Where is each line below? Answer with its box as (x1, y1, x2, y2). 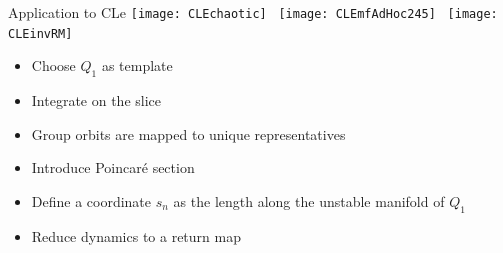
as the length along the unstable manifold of (173, 190, 445, 211)
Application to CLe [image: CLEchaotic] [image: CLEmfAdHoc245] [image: (8, 2, 498, 22)
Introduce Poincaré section (31, 157, 195, 178)
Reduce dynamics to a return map (31, 225, 241, 246)
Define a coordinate (31, 190, 152, 211)
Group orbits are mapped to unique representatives (31, 123, 346, 144)
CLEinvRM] (8, 26, 73, 41)
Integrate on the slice (31, 90, 162, 111)
